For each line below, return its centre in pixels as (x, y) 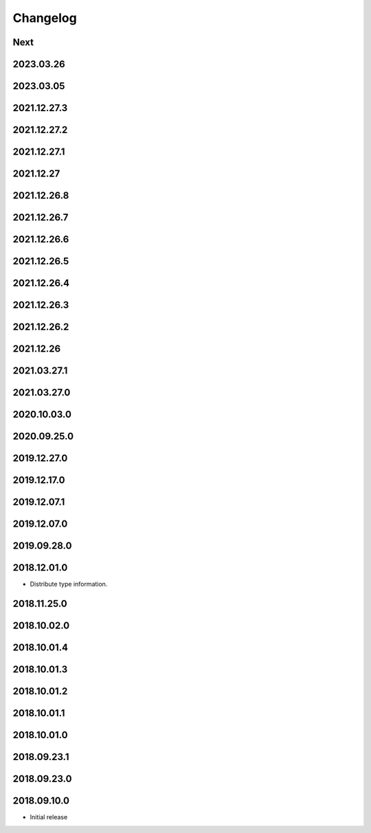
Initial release (49, 817)
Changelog (45, 18)
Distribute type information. (69, 584)
